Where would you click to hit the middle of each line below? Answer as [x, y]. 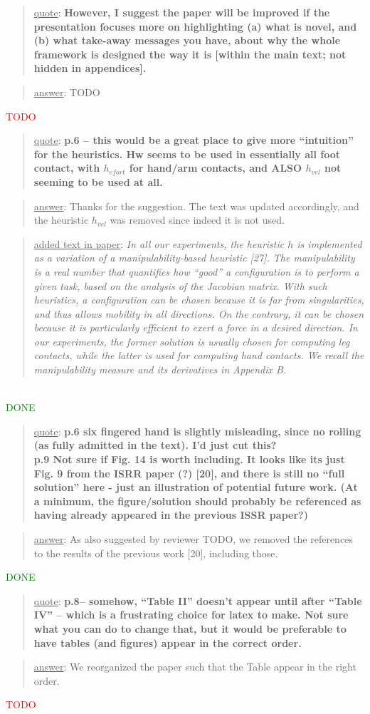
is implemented [329, 243]
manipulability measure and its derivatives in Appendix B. [160, 369]
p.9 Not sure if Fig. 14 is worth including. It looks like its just [189, 459]
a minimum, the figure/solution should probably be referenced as [197, 501]
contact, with [67, 168]
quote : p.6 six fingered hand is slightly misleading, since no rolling [197, 431]
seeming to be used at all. [98, 181]
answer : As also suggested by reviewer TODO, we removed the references [193, 539]
